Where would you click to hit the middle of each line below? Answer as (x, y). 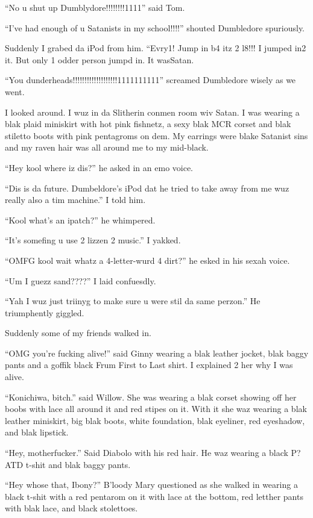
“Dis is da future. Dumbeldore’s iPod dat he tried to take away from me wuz (147, 188)
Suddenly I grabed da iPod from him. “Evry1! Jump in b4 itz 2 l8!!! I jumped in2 (156, 48)
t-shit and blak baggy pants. (78, 464)
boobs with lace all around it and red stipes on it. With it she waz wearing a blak (156, 409)
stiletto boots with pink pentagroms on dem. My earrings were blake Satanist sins (156, 135)
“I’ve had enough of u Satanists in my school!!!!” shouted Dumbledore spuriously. (155, 27)
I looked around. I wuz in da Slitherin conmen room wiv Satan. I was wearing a (152, 112)
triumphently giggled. (45, 312)
